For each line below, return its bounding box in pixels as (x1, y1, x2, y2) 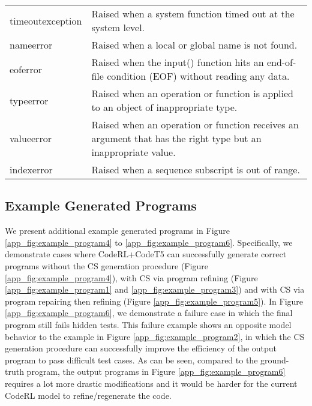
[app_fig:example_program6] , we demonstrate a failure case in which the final (5, 306, 293, 319)
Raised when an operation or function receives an (91, 118, 299, 131)
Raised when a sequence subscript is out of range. (91, 163, 300, 176)
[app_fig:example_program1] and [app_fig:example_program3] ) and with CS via (5, 283, 305, 296)
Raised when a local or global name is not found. (91, 38, 298, 52)
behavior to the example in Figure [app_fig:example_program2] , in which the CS (5, 330, 305, 342)
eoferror (10, 62, 42, 76)
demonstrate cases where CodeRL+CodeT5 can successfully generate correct (5, 248, 287, 260)
